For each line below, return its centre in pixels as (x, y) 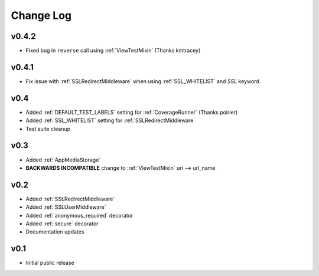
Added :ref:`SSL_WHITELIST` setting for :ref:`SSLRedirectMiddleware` (110, 120)
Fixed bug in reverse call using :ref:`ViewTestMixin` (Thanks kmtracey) (113, 51)
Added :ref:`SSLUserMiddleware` (66, 207)
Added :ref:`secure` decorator (62, 224)
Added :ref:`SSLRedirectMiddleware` (70, 199)
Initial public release (50, 263)
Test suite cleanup (48, 129)
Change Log (41, 15)
